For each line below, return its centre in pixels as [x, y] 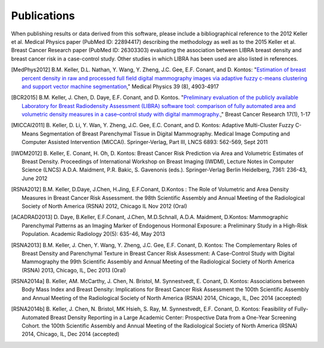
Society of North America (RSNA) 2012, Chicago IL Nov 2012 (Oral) [104, 206]
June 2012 [35, 178]
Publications [43, 16]
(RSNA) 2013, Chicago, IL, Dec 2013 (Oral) [74, 270]
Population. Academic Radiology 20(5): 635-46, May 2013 [94, 234]
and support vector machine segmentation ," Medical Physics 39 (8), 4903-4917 [120, 86]
